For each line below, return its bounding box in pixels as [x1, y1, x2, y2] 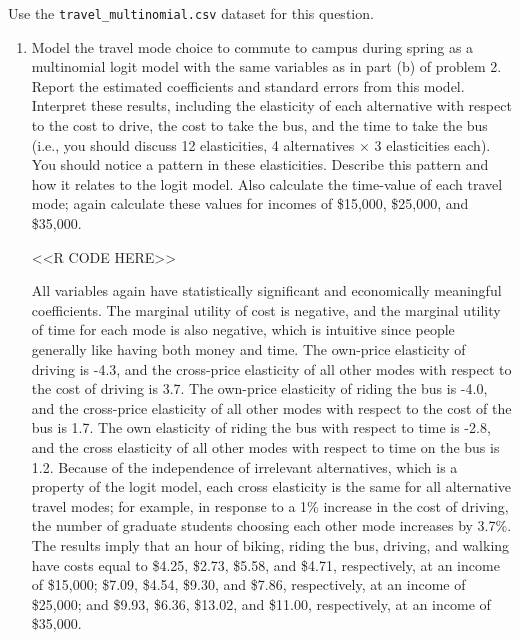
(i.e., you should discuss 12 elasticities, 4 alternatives [31, 134, 355, 155]
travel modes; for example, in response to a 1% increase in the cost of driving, [31, 495, 509, 516]
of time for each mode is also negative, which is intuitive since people [31, 319, 455, 340]
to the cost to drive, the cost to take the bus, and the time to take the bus [31, 115, 488, 136]
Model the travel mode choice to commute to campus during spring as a [31, 36, 474, 57]
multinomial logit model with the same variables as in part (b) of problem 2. [31, 56, 502, 77]
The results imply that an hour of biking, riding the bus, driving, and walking [31, 534, 510, 555]
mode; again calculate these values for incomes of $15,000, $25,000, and [31, 193, 469, 214]
